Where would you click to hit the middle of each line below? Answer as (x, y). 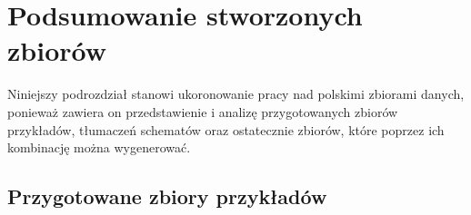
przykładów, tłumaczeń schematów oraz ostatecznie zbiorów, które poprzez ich (226, 129)
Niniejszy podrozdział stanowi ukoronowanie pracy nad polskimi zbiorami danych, (236, 94)
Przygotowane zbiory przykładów (167, 196)
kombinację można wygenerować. (99, 147)
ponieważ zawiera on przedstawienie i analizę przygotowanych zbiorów (203, 111)
